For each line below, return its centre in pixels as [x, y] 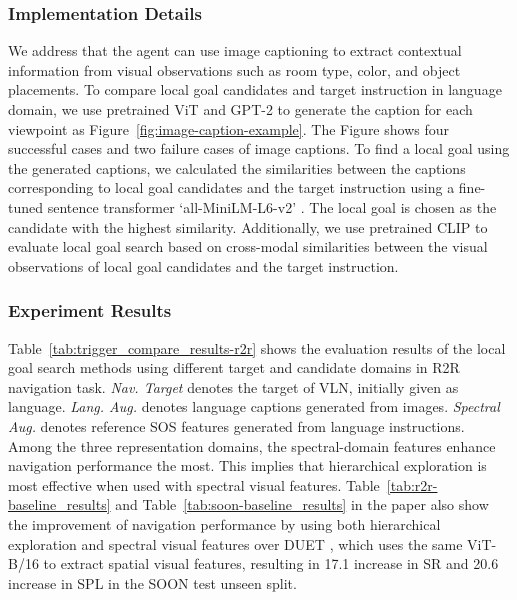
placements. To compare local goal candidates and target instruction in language [255, 89]
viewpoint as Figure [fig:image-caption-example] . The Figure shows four [228, 128]
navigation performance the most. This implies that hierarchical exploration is [247, 465]
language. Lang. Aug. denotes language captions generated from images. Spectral [254, 406]
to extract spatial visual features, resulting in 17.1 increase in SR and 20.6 [271, 563]
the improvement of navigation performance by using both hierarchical [224, 523]
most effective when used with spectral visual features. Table [194, 484]
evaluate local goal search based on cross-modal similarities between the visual [248, 246]
